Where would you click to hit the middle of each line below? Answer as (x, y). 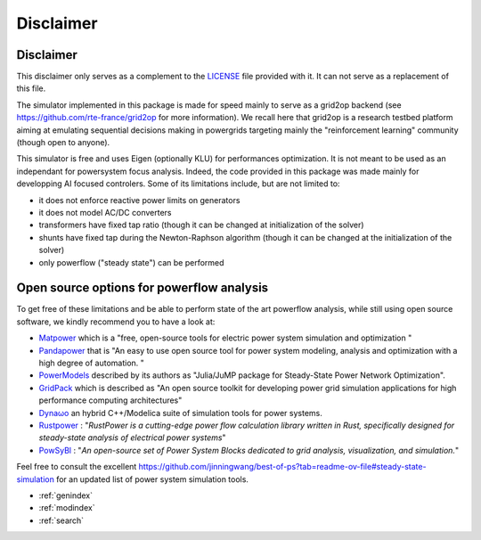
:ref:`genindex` (66, 495)
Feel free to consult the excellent (77, 467)
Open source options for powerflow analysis (143, 288)
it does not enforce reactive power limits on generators (139, 200)
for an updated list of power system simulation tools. (153, 479)
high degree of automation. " (91, 363)
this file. (31, 88)
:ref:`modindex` (67, 508)
